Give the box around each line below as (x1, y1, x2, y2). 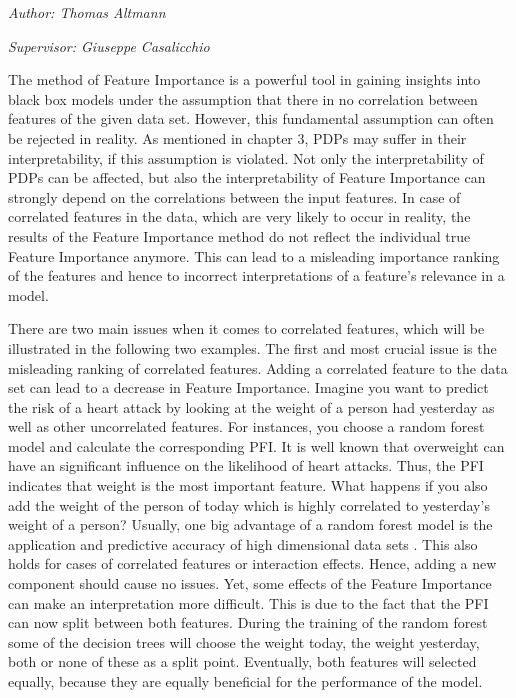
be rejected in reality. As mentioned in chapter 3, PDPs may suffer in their (8, 127, 467, 148)
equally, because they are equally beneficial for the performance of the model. (8, 671, 483, 691)
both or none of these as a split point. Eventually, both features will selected (8, 651, 477, 672)
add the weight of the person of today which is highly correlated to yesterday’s (8, 494, 490, 515)
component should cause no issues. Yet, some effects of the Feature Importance (8, 573, 492, 594)
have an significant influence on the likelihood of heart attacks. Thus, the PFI (8, 455, 484, 476)
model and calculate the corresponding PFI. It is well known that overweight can (8, 435, 505, 456)
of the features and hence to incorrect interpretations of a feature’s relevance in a (8, 265, 505, 286)
